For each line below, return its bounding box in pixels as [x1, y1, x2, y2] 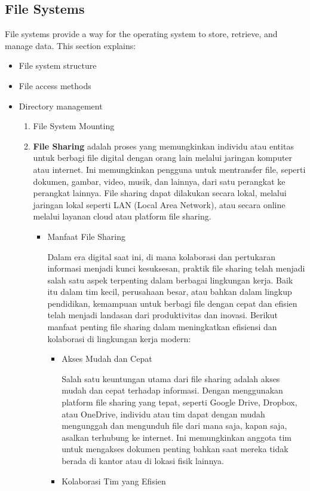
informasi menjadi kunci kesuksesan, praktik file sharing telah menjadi [47, 262, 305, 275]
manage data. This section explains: [5, 39, 136, 51]
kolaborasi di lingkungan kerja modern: [47, 332, 191, 344]
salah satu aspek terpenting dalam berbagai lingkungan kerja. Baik [47, 273, 293, 286]
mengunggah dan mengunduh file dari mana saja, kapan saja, [62, 419, 287, 432]
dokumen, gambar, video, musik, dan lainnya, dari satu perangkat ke [33, 175, 286, 187]
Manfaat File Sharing [47, 230, 125, 242]
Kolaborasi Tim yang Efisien [62, 474, 166, 487]
